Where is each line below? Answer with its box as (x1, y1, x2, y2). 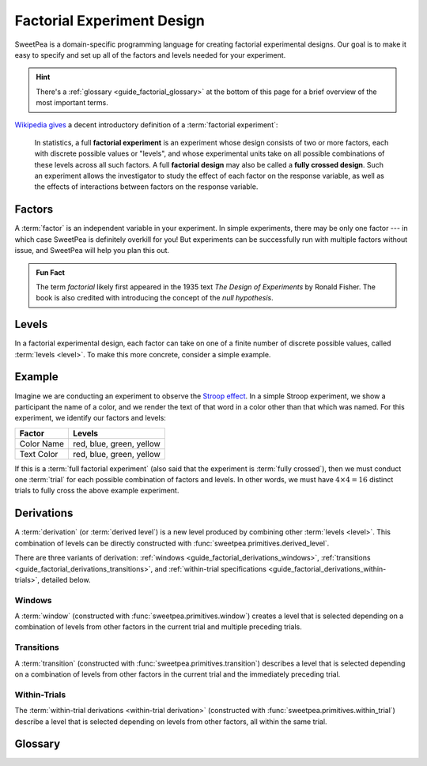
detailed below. (40, 575, 91, 584)
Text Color (19, 448, 59, 459)
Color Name (19, 438, 65, 449)
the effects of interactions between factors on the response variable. (34, 182, 259, 191)
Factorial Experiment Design (14, 12, 205, 29)
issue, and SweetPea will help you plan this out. (14, 246, 170, 255)
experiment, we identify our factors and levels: (14, 413, 166, 423)
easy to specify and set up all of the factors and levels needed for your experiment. (14, 50, 286, 59)
